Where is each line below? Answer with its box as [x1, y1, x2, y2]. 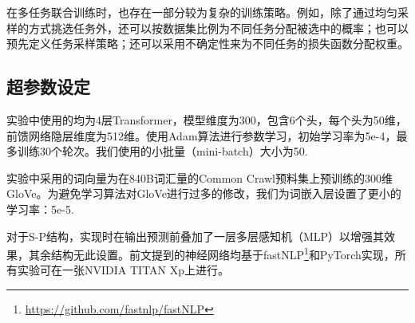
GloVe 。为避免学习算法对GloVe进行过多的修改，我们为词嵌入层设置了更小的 [6, 185, 401, 202]
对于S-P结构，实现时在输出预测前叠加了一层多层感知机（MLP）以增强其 [6, 227, 385, 244]
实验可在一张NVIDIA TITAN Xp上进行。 [17, 262, 230, 278]
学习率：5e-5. [6, 200, 74, 217]
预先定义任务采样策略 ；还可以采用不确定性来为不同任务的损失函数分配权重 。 [6, 35, 409, 52]
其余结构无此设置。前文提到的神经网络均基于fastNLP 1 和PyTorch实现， [28, 244, 395, 262]
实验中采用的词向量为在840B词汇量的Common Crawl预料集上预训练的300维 [6, 169, 393, 186]
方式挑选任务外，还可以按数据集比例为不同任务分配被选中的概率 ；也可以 [28, 19, 409, 36]
